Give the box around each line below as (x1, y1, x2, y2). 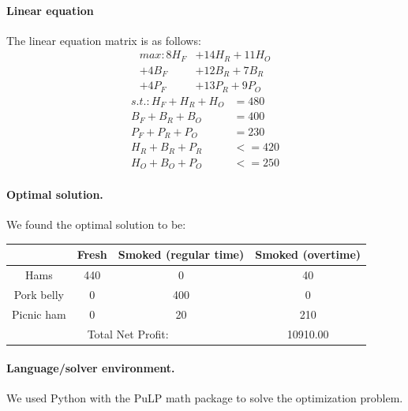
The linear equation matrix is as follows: (6, 32, 201, 48)
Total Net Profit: (87, 325, 169, 342)
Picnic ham (12, 305, 66, 322)
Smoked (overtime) (255, 246, 361, 263)
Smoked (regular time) (118, 246, 245, 263)
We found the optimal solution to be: (6, 216, 186, 233)
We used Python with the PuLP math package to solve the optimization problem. (6, 390, 403, 406)
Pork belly (13, 286, 64, 302)
